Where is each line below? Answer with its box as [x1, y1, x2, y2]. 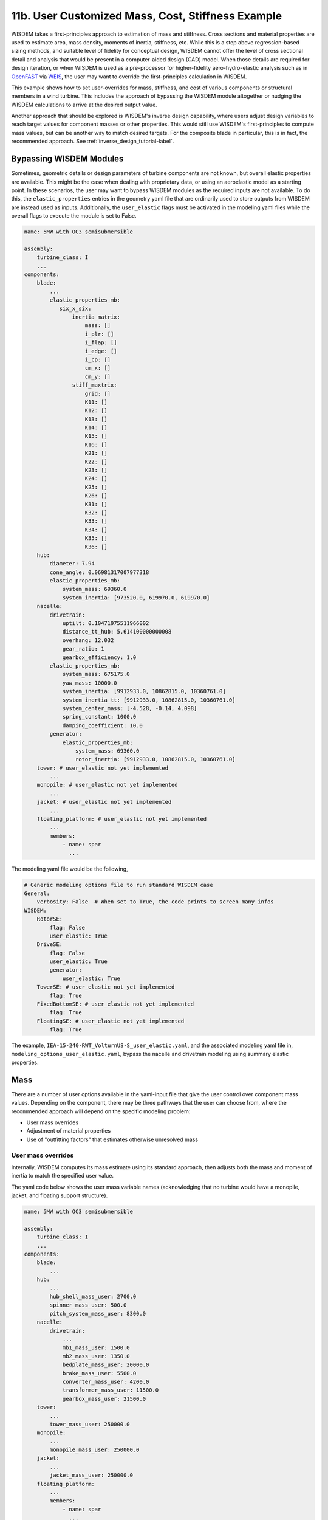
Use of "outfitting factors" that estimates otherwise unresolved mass [26, 1136, 199, 1143]
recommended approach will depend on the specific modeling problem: [11, 1107, 191, 1115]
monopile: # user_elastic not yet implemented [36, 781, 179, 789]
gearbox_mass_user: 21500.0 [62, 1395, 146, 1402]
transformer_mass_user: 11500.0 [62, 1387, 159, 1394]
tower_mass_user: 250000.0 [49, 1420, 130, 1428]
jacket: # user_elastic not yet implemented [36, 798, 172, 806]
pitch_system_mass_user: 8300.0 [49, 1310, 146, 1317]
